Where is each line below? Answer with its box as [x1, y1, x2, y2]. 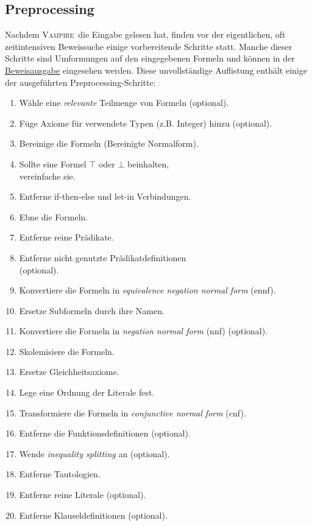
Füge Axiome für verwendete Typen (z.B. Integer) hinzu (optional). [19, 116, 272, 129]
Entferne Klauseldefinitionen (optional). [19, 508, 168, 521]
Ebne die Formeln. [19, 210, 88, 223]
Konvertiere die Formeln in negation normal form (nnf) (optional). [19, 324, 268, 337]
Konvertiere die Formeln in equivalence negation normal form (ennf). [19, 284, 276, 296]
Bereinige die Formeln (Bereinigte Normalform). [19, 137, 199, 150]
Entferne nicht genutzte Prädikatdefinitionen [19, 251, 186, 264]
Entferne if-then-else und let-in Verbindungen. [19, 190, 191, 203]
